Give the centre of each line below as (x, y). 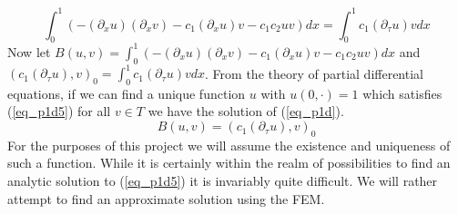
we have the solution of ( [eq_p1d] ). (246, 111)
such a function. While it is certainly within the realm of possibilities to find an (229, 163)
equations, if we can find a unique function (127, 93)
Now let (29, 51)
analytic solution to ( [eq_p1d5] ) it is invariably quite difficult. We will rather (223, 181)
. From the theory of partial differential (314, 73)
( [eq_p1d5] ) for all (59, 111)
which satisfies (402, 93)
